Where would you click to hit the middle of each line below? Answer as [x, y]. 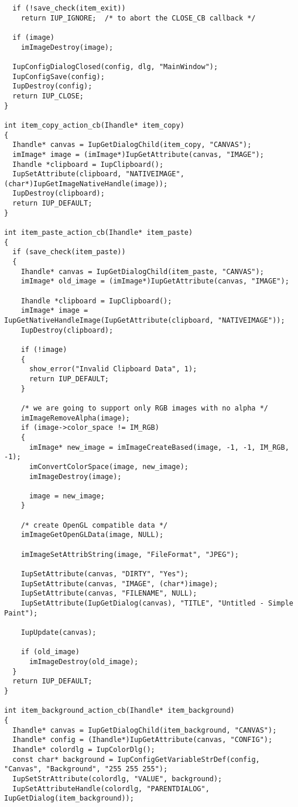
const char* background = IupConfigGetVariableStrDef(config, [136, 759]
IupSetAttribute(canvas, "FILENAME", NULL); [109, 594]
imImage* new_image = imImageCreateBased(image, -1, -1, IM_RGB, [159, 447]
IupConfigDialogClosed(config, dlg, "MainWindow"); [115, 66]
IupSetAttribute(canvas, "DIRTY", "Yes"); [105, 574]
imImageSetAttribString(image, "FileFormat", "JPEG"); [130, 554]
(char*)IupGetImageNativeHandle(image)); [86, 184]
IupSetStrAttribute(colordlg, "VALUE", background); [117, 779]
